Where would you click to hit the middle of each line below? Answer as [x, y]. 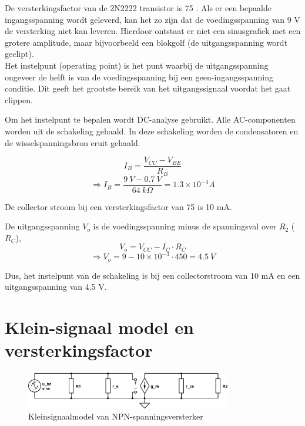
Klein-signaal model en [99, 327]
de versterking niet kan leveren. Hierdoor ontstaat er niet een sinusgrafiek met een [153, 31]
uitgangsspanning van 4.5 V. [56, 287]
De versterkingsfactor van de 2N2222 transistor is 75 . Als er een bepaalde [138, 8]
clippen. [19, 99]
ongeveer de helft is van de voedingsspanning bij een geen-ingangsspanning [139, 77]
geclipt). [19, 54]
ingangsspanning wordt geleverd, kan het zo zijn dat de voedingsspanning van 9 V [152, 19]
